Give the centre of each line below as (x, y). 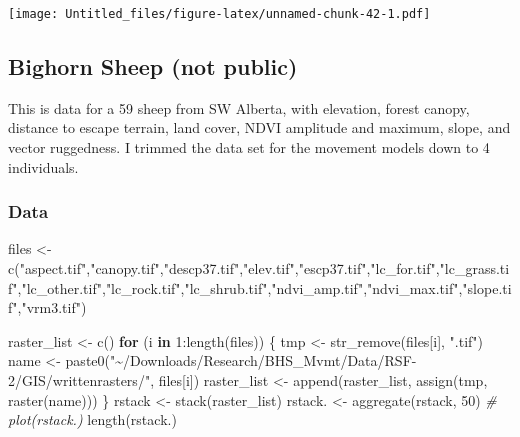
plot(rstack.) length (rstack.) (92, 419)
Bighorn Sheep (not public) (153, 66)
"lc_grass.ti (474, 268)
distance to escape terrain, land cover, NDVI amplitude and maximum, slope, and (259, 127)
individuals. (43, 166)
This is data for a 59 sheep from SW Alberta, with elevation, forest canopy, (239, 107)
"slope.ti (487, 287)
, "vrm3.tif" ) (52, 307)
